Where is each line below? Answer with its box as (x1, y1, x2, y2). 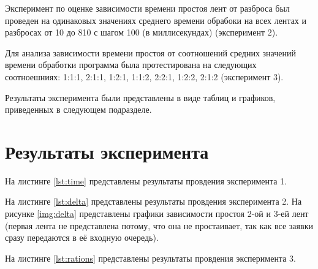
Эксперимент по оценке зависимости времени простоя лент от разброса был (5, 2, 290, 14)
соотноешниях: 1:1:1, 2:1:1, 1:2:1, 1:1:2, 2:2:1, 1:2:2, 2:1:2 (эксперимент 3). (5, 70, 284, 83)
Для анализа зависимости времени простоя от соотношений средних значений (5, 46, 296, 59)
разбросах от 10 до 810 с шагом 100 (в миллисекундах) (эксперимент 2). (5, 26, 278, 39)
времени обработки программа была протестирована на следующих (5, 58, 257, 71)
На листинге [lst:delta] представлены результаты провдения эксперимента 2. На (5, 195, 302, 208)
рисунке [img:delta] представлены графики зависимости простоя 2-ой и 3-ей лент (5, 207, 309, 220)
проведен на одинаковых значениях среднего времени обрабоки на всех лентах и (5, 13, 307, 26)
